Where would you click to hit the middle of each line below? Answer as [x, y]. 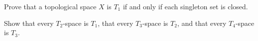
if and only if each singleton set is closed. [185, 6]
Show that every [29, 23]
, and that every [202, 23]
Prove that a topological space [50, 6]
